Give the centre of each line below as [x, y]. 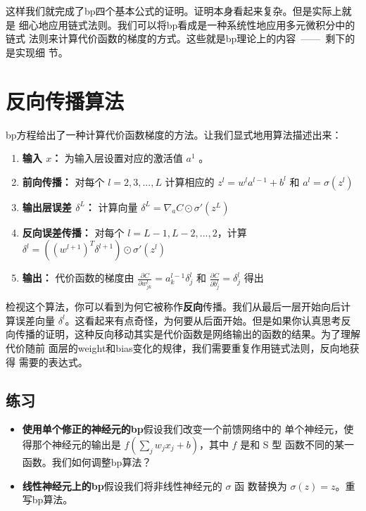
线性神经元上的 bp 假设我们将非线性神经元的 [122, 485]
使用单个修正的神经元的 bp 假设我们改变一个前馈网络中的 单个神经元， [183, 429]
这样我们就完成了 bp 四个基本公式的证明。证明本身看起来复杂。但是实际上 [174, 11]
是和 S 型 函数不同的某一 [297, 444]
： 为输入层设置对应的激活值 [117, 158]
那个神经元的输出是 [76, 444]
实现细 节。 [42, 52]
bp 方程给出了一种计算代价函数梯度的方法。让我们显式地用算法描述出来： [174, 134]
